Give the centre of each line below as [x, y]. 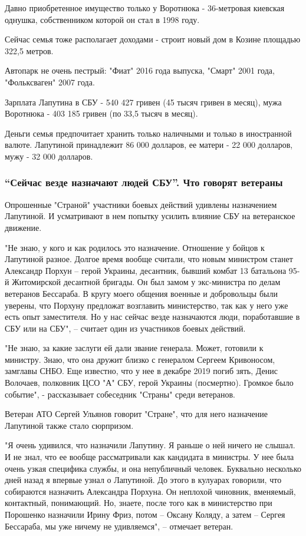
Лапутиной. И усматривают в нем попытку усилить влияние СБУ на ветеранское [150, 216]
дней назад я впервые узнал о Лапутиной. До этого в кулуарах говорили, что [143, 480]
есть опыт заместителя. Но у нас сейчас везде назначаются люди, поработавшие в [152, 317]
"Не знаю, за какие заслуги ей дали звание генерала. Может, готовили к [134, 348]
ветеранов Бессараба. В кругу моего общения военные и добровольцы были [141, 293]
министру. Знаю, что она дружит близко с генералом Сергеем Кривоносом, [140, 359]
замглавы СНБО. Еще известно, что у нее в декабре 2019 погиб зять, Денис [141, 371]
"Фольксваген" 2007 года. [50, 82]
